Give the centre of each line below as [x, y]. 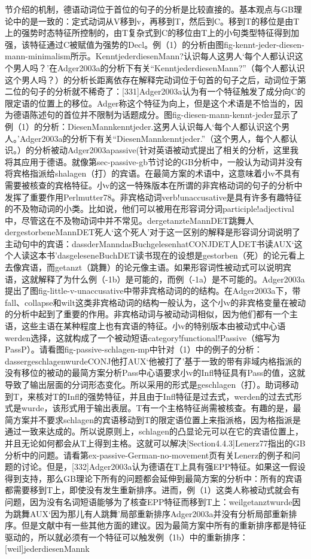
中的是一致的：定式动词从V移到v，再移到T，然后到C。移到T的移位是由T [156, 21]
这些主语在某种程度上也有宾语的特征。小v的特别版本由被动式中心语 [153, 326]
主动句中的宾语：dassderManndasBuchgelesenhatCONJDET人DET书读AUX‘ [150, 243]
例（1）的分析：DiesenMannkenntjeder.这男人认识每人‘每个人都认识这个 [143, 126]
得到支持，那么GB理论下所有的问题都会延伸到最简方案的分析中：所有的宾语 [153, 478]
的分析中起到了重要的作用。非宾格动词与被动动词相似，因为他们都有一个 [147, 314]
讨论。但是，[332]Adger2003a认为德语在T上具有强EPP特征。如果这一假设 [164, 467]
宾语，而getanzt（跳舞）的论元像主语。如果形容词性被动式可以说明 [152, 267]
